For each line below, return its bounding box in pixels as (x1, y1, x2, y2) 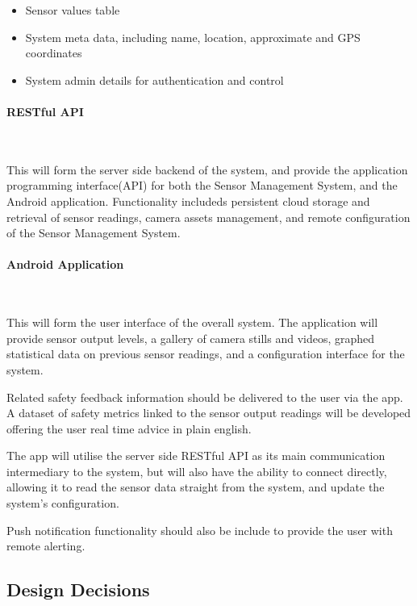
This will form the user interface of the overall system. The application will (6, 314, 378, 331)
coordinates (25, 44, 82, 61)
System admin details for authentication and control (25, 71, 284, 88)
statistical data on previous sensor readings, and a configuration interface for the (6, 345, 405, 362)
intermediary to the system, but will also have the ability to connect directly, (6, 462, 387, 479)
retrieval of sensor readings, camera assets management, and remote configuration (6, 208, 411, 225)
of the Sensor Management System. (6, 224, 181, 241)
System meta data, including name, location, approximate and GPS (25, 28, 361, 45)
